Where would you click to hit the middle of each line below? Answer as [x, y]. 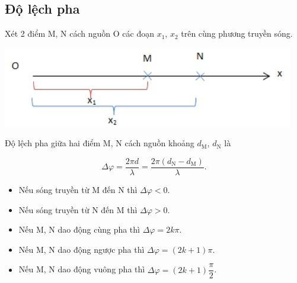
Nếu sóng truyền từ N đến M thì [78, 209]
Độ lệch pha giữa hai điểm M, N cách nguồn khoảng [100, 143]
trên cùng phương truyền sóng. [237, 33]
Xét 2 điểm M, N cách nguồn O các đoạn [79, 33]
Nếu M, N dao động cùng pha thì [79, 229]
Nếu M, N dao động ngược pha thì [82, 249]
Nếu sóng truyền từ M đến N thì [78, 190]
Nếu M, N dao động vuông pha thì [82, 269]
